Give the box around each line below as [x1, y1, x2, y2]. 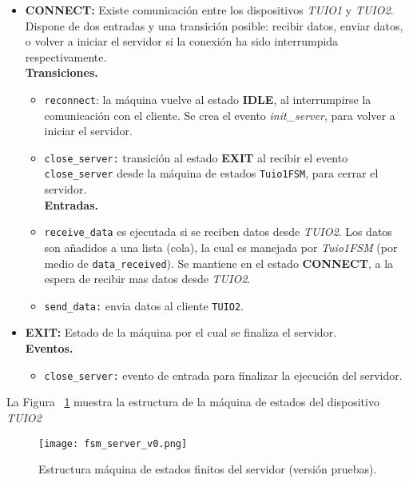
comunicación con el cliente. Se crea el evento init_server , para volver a [44, 106, 395, 123]
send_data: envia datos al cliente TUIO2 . [44, 297, 244, 313]
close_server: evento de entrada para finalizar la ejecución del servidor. [44, 366, 403, 383]
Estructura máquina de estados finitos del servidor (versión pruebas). [38, 461, 377, 477]
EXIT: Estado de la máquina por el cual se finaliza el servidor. [25, 324, 337, 341]
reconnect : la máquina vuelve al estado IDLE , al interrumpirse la [44, 90, 371, 107]
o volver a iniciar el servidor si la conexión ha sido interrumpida [25, 33, 339, 50]
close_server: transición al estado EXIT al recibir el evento [44, 149, 348, 166]
